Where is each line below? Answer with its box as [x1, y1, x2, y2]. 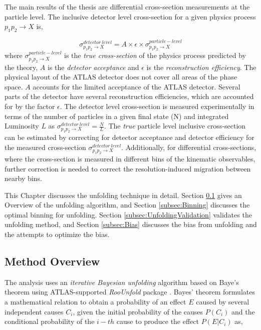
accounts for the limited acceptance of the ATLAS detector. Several [33, 81, 240, 91]
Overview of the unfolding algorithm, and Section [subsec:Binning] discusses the [5, 199, 250, 210]
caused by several [196, 296, 249, 307]
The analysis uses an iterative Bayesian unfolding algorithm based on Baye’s [5, 276, 239, 287]
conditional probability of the [5, 316, 95, 326]
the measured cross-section [5, 141, 86, 152]
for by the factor [5, 100, 55, 111]
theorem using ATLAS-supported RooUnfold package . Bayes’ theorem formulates [5, 286, 255, 297]
